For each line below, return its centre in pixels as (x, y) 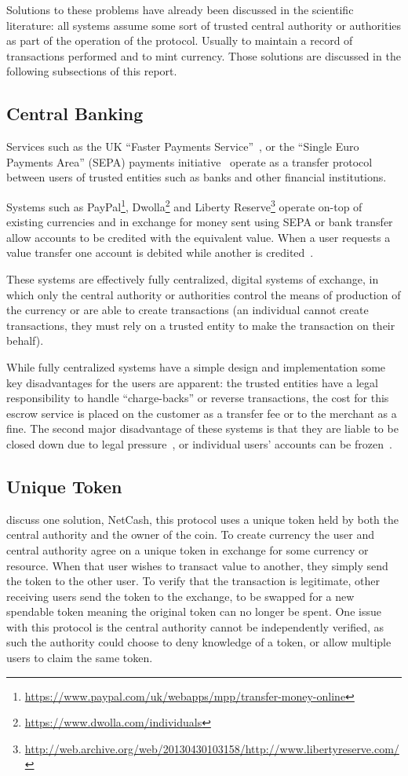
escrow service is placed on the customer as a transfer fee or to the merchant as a (202, 413)
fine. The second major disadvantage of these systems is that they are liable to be (202, 428)
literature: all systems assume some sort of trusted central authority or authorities (204, 25)
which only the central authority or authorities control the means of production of (204, 294)
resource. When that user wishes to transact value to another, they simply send (197, 565)
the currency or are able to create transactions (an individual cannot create (188, 310)
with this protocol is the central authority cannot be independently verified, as (195, 626)
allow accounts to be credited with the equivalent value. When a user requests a (199, 237)
